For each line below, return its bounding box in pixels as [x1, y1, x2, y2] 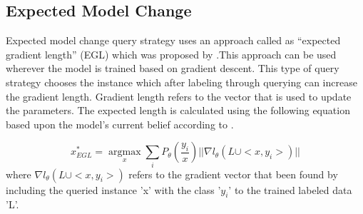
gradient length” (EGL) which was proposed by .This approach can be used [6, 46, 337, 61]
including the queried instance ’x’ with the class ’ [6, 182, 221, 197]
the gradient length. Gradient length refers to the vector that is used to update [6, 88, 352, 103]
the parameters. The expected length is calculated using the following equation [6, 103, 350, 118]
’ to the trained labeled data [228, 182, 352, 197]
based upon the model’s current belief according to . [6, 116, 234, 131]
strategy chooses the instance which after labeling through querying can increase [6, 74, 357, 89]
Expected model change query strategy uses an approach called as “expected [6, 33, 341, 48]
